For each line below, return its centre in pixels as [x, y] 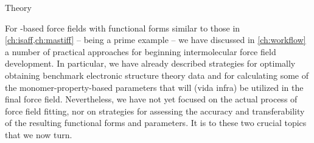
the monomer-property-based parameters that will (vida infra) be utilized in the [154, 87]
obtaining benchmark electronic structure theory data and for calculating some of [157, 75]
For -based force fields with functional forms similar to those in [123, 28]
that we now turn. [39, 134]
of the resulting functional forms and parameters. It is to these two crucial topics [156, 123]
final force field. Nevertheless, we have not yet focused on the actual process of [151, 99]
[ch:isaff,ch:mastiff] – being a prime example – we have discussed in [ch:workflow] [155, 40]
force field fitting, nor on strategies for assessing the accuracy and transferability [155, 111]
